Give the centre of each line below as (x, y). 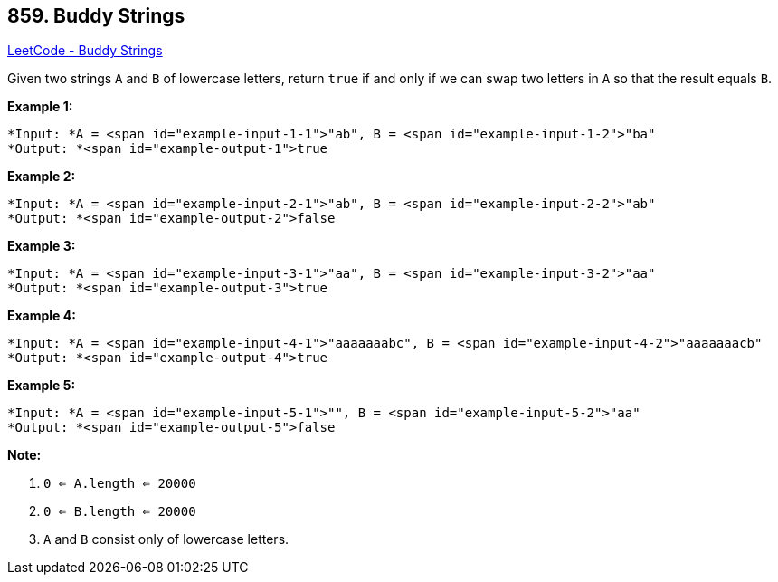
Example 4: (42, 316)
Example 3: (42, 246)
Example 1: (40, 107)
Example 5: (42, 386)
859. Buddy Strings (96, 16)
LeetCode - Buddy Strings (85, 51)
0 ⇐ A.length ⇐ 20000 (120, 484)
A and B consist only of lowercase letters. (166, 539)
